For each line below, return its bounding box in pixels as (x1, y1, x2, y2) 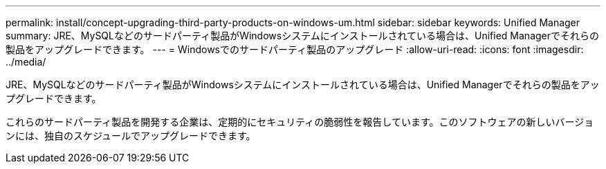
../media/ (6, 56, 46, 68)
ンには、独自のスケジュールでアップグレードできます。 (6, 130, 256, 141)
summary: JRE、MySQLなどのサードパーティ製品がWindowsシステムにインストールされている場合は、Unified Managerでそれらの (6, 30, 600, 41)
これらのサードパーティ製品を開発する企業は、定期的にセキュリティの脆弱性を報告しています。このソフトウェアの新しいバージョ (6, 116, 594, 128)
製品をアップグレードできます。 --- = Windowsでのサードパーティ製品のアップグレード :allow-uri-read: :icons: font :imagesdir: (6, 43, 584, 55)
